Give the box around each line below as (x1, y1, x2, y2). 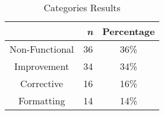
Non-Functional (10, 42, 74, 56)
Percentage (102, 24, 155, 38)
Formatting (18, 94, 65, 107)
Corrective (20, 76, 64, 90)
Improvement (14, 59, 70, 73)
